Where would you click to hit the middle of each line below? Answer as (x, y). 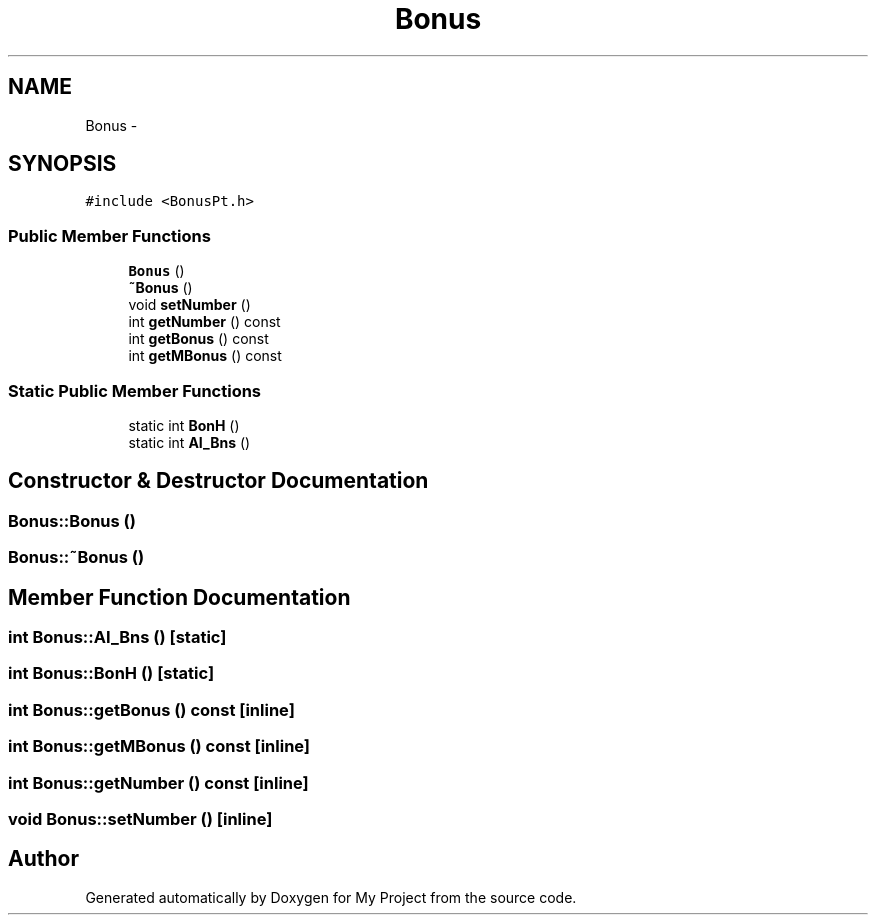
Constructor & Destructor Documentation (218, 481)
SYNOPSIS (62, 164)
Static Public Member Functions (135, 390)
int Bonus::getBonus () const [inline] (151, 709)
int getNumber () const (204, 322)
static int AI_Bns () (189, 442)
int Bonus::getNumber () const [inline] (158, 782)
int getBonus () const (198, 339)
